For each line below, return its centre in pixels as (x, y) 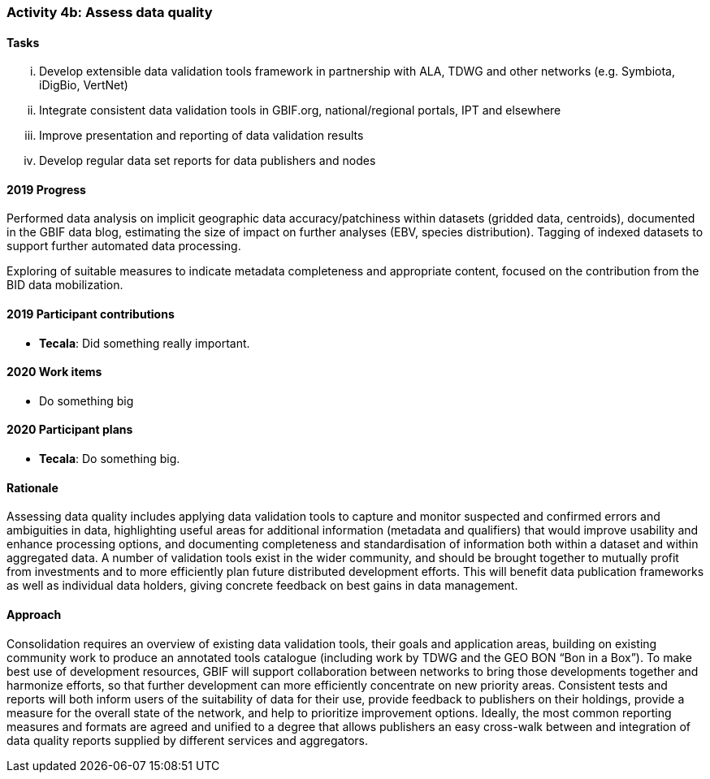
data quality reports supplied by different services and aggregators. (187, 740)
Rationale (32, 487)
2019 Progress (46, 189)
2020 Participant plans (70, 430)
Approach (34, 614)
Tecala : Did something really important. (145, 343)
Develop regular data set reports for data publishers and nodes (208, 161)
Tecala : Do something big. (110, 459)
